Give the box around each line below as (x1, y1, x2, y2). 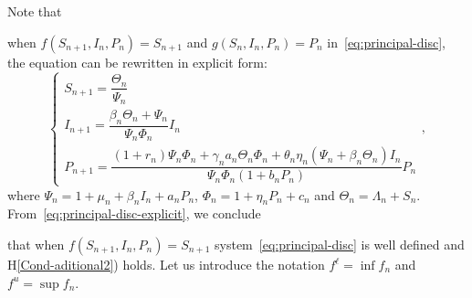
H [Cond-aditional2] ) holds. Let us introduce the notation (7, 255, 325, 274)
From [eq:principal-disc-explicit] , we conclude (7, 204, 261, 223)
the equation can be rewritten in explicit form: (7, 52, 267, 71)
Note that (7, 2, 62, 20)
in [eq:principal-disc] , (327, 32, 446, 51)
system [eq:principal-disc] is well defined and (215, 235, 465, 254)
